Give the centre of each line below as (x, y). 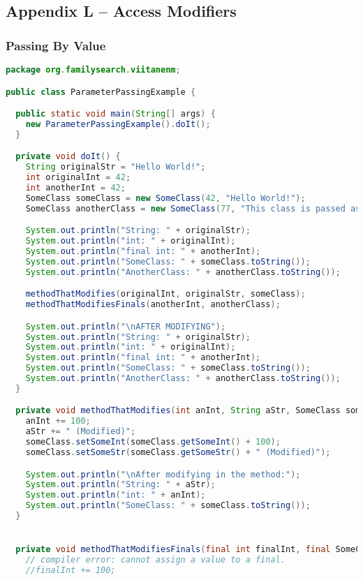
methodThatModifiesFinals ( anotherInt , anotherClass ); (153, 305)
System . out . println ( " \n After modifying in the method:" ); (163, 474)
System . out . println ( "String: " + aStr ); (120, 485)
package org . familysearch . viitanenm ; (93, 70)
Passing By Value (56, 45)
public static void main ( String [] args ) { (116, 114)
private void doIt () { (68, 157)
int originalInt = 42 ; (78, 178)
